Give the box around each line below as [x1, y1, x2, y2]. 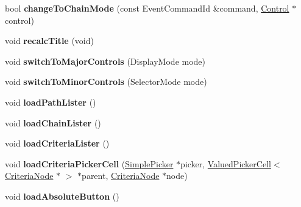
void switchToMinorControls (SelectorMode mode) [5, 75, 207, 88]
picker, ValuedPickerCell [180, 157, 271, 170]
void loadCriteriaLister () [5, 137, 110, 150]
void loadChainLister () [5, 116, 101, 129]
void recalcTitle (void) [5, 34, 94, 47]
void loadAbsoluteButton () [5, 189, 119, 202]
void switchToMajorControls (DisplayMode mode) [5, 54, 206, 67]
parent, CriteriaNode [82, 169, 160, 182]
